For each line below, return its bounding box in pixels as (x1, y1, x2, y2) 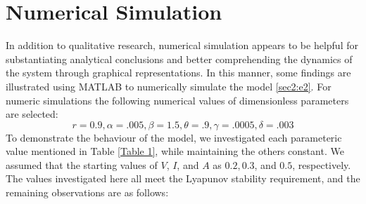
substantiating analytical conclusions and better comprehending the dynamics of (6, 51, 353, 66)
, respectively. (292, 157, 351, 172)
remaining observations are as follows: (6, 185, 169, 200)
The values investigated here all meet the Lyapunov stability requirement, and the (6, 171, 360, 186)
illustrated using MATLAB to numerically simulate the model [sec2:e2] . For (6, 79, 332, 93)
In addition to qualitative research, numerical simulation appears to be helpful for (6, 38, 358, 53)
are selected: (6, 107, 58, 121)
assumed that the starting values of (6, 157, 158, 172)
